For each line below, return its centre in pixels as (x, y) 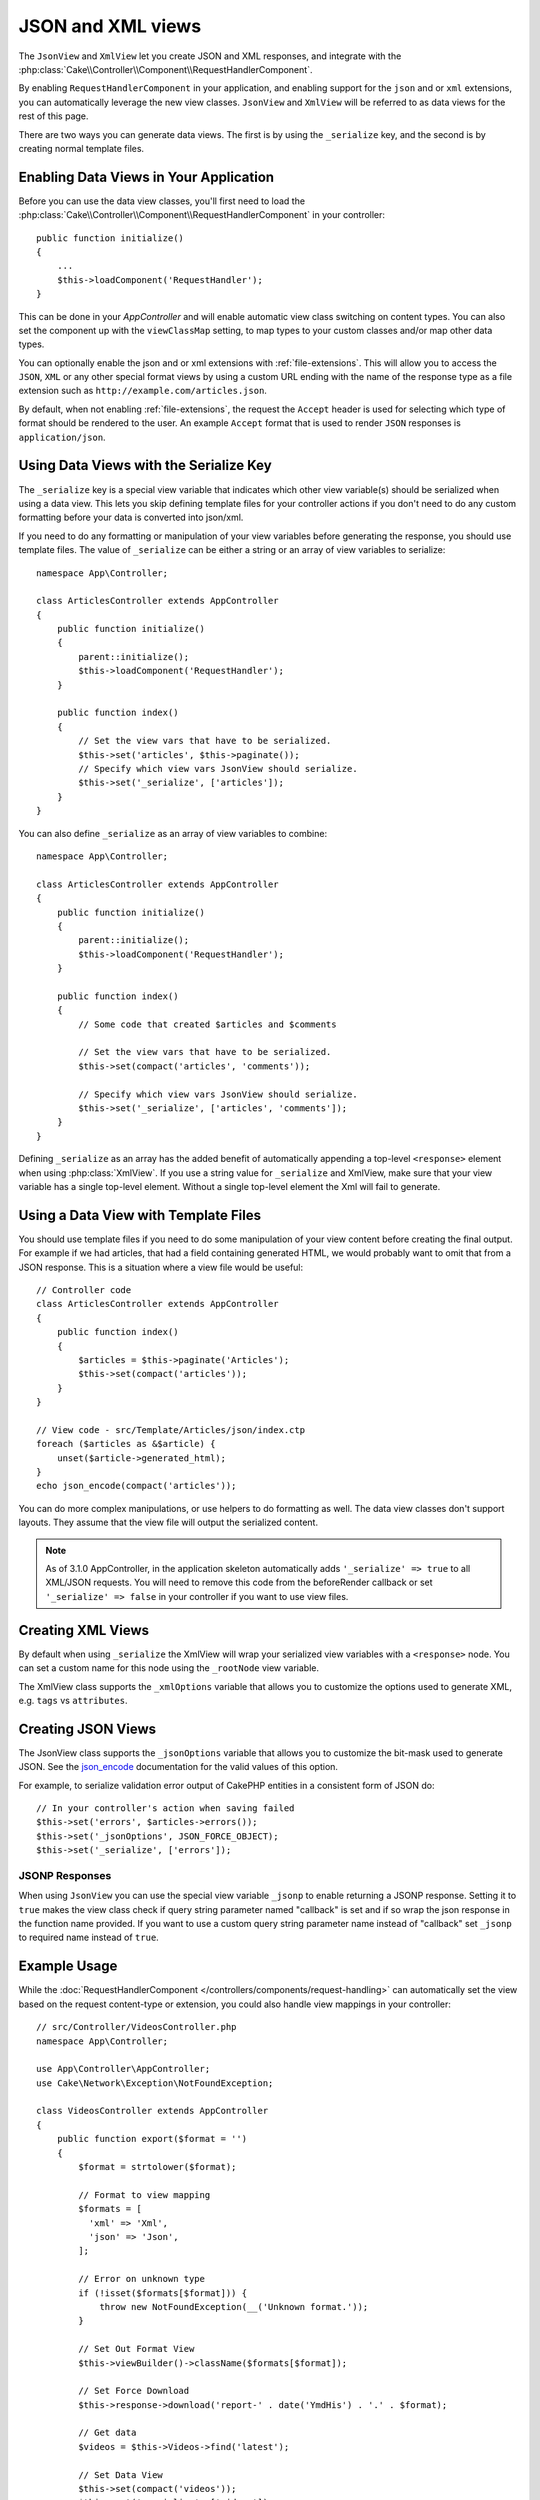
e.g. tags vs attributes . (73, 1700)
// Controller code (84, 1290)
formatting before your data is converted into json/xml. (131, 517)
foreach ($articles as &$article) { (126, 1444)
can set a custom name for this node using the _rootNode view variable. (169, 1668)
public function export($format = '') (152, 2139)
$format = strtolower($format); (157, 2167)
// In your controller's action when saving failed (165, 1808)
